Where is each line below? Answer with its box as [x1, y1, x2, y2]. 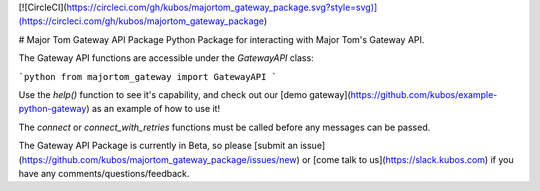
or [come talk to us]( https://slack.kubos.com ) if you [301, 153, 514, 165]
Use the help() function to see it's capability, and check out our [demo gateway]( [18, 88, 351, 100]
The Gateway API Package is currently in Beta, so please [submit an [18, 140, 299, 152]
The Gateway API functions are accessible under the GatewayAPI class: [18, 52, 314, 64]
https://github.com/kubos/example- [350, 88, 498, 100]
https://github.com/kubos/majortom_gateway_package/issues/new [21, 153, 297, 165]
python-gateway [18, 103, 87, 115]
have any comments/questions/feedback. [18, 167, 190, 179]
